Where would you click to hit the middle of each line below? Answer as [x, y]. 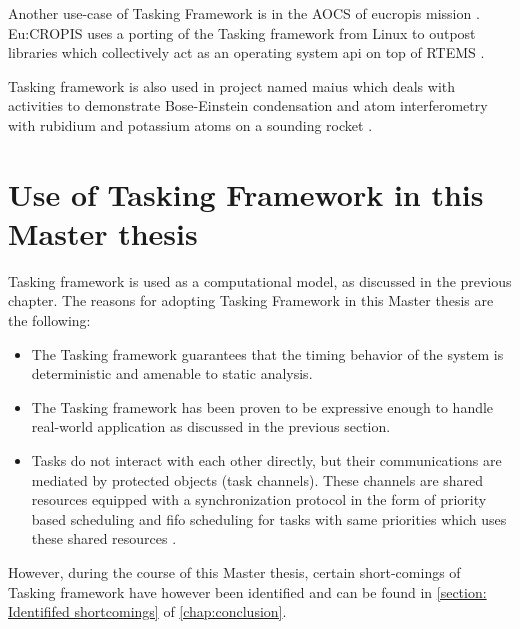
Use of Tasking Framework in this [246, 193]
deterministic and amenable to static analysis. [172, 373]
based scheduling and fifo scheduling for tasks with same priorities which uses [269, 518]
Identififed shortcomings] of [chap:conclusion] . [147, 611]
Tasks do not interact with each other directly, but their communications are [266, 460]
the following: [49, 320]
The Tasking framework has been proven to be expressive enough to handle [262, 406]
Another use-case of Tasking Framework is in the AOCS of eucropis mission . [244, 13]
